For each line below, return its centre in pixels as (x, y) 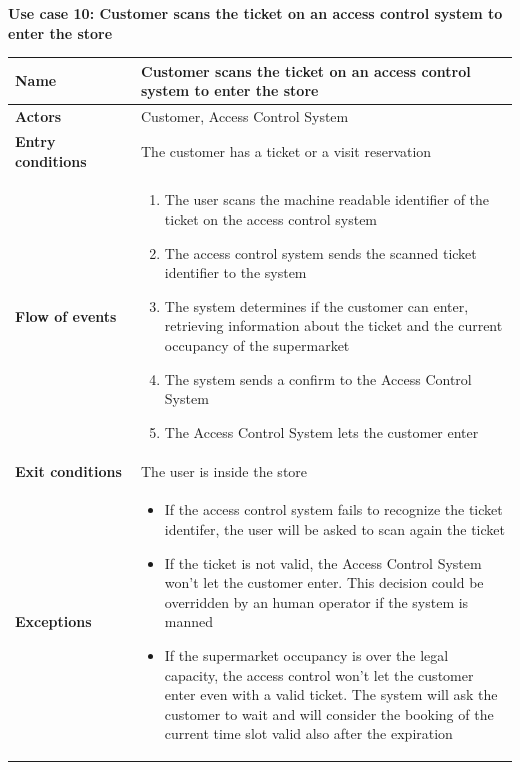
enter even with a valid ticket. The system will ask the (331, 694)
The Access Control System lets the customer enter (321, 431)
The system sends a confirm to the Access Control (318, 378)
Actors (38, 116)
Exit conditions (68, 470)
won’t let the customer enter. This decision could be (324, 582)
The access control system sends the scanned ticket (320, 252)
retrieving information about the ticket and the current (333, 325)
